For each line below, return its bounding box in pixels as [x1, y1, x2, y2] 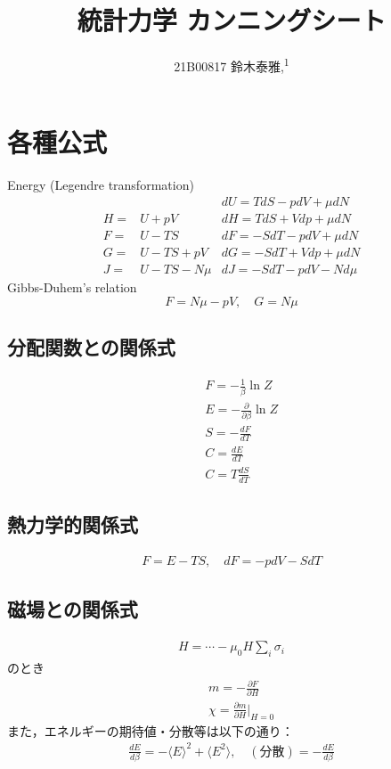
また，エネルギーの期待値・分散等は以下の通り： [7, 721, 294, 740]
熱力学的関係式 [7, 511, 138, 538]
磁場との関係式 [7, 595, 138, 623]
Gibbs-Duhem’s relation [7, 278, 137, 297]
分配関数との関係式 [7, 333, 175, 361]
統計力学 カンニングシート [77, 2, 387, 38]
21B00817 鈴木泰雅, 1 [174, 54, 289, 75]
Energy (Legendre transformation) [7, 176, 194, 194]
